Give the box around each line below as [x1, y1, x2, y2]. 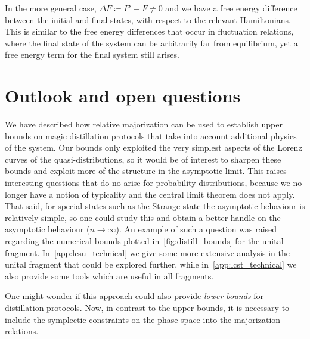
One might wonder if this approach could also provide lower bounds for [5, 290, 263, 302]
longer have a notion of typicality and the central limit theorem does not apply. [5, 188, 295, 200]
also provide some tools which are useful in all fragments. [5, 269, 214, 282]
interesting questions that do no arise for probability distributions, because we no [5, 176, 302, 189]
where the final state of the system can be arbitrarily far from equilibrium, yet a [5, 36, 298, 49]
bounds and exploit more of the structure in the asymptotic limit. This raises [5, 164, 287, 177]
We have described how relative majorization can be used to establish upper [5, 118, 283, 130]
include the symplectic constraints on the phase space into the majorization [5, 313, 281, 325]
